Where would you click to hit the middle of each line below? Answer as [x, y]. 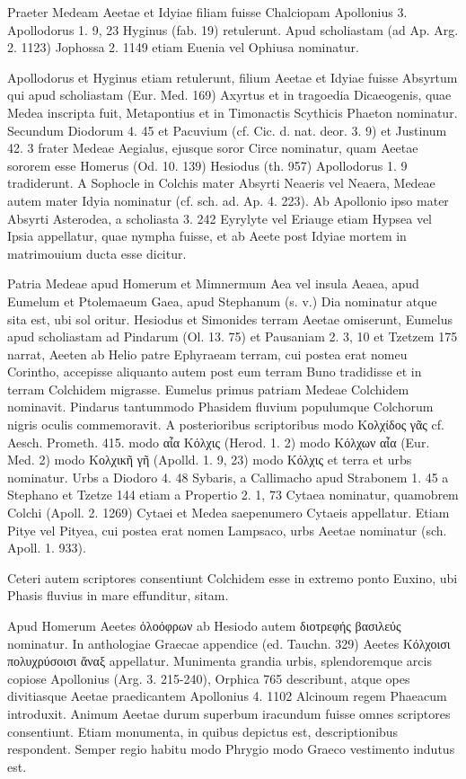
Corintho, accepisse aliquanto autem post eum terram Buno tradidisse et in [215, 372]
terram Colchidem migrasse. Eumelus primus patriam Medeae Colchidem [208, 389]
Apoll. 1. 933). [47, 548]
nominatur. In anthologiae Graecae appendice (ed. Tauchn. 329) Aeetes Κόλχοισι [229, 643]
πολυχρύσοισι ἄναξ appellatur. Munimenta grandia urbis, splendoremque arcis [220, 661]
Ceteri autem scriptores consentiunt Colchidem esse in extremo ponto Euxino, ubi [233, 577]
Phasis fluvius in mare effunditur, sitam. [118, 595]
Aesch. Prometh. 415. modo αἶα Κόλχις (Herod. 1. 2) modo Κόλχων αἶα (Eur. [219, 442]
